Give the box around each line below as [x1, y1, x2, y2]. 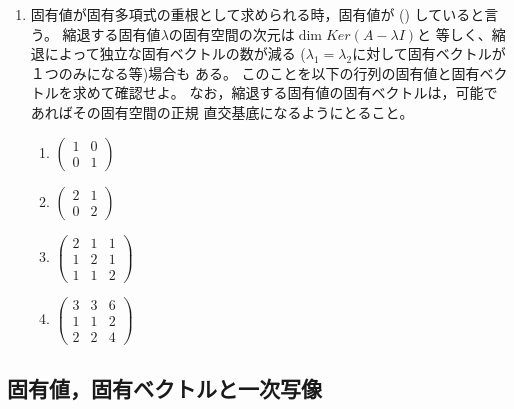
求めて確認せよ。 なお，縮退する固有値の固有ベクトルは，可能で [72, 82, 498, 103]
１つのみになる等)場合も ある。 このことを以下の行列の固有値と [30, 62, 452, 83]
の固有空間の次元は [168, 23, 295, 44]
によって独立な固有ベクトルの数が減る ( [44, 43, 306, 64]
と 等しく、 [417, 23, 492, 44]
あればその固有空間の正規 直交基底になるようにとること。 [30, 101, 414, 122]
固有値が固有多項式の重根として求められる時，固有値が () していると [30, 4, 485, 24]
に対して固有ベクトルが [352, 43, 506, 64]
